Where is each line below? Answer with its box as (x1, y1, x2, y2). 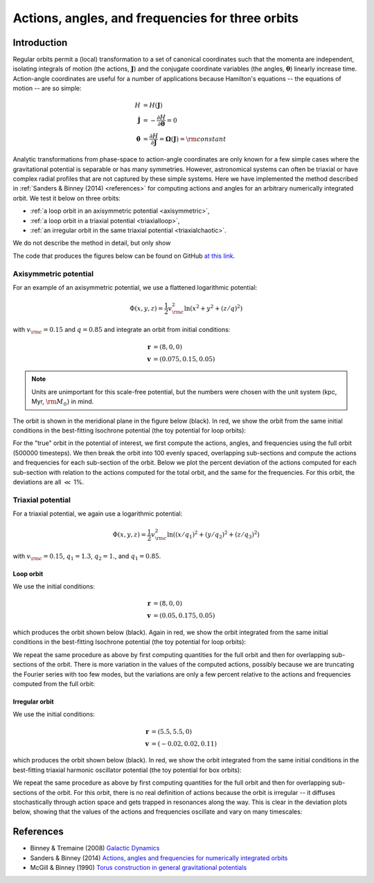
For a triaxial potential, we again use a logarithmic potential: (12, 509, 183, 518)
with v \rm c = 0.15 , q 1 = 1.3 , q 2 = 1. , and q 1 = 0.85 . (12, 552, 161, 561)
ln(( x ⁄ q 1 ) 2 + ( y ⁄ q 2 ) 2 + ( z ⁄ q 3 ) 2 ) (167, 530, 260, 540)
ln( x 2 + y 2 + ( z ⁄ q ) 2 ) (184, 304, 243, 312)
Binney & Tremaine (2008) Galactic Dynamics (30, 844, 160, 853)
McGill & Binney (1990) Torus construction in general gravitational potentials (30, 864, 247, 872)
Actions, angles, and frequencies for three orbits (12, 10, 299, 26)
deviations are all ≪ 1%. (12, 478, 84, 486)
